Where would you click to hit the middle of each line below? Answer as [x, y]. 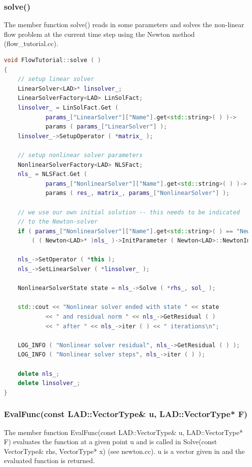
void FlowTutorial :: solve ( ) [53, 60]
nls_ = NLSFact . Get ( [52, 174]
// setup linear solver [56, 79]
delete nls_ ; [39, 374]
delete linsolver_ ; [49, 383]
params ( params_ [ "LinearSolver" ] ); [106, 127]
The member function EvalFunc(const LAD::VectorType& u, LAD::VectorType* [123, 432]
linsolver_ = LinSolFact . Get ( [68, 107]
